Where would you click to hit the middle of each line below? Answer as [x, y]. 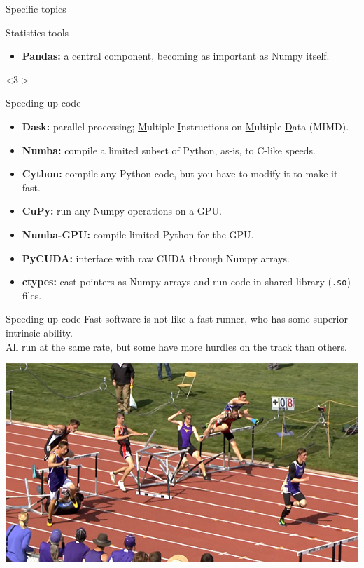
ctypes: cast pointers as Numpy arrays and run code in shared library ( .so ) [186, 282]
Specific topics [36, 8]
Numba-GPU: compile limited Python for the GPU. [138, 234]
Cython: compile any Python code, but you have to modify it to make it [180, 174]
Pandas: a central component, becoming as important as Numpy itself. [176, 56]
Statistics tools [37, 32]
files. [32, 295]
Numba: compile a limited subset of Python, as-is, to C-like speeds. [169, 150]
